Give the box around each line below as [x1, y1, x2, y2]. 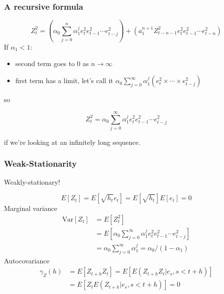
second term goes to [15, 58, 75, 68]
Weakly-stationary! [4, 176, 60, 187]
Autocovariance [4, 255, 50, 265]
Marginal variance [4, 203, 57, 213]
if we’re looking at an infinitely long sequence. [4, 137, 140, 147]
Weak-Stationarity [4, 157, 77, 170]
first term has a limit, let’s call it [15, 75, 113, 86]
